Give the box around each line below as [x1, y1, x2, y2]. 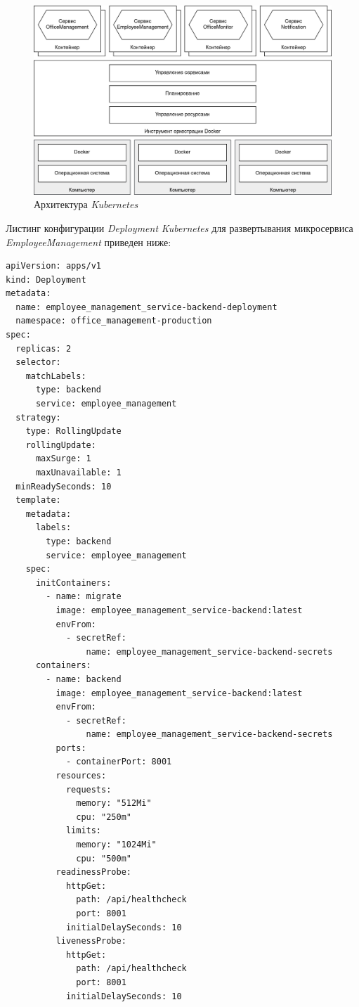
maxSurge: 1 [35, 454, 91, 464]
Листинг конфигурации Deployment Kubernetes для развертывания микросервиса [6, 220, 353, 235]
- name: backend [46, 674, 122, 684]
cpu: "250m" [76, 812, 131, 822]
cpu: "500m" [76, 853, 131, 864]
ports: [56, 743, 86, 753]
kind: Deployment [6, 274, 86, 285]
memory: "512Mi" [76, 798, 152, 809]
